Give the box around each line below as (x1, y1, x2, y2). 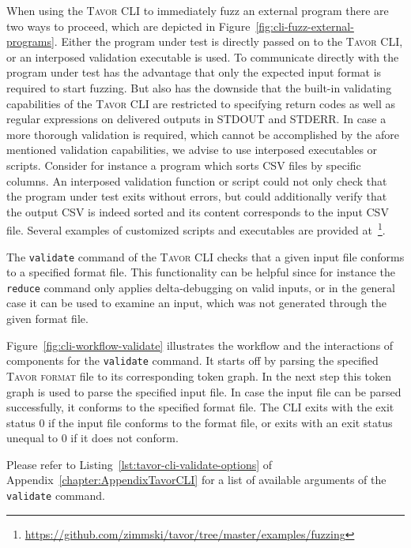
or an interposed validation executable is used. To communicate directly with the (6, 48, 399, 65)
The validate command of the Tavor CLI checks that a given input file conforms (6, 248, 405, 265)
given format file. (6, 310, 89, 327)
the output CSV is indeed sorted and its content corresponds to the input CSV (6, 203, 389, 220)
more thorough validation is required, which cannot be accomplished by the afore (6, 126, 399, 142)
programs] (6, 33, 55, 50)
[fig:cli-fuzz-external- (255, 17, 354, 34)
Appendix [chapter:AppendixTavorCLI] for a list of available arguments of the (6, 471, 386, 488)
